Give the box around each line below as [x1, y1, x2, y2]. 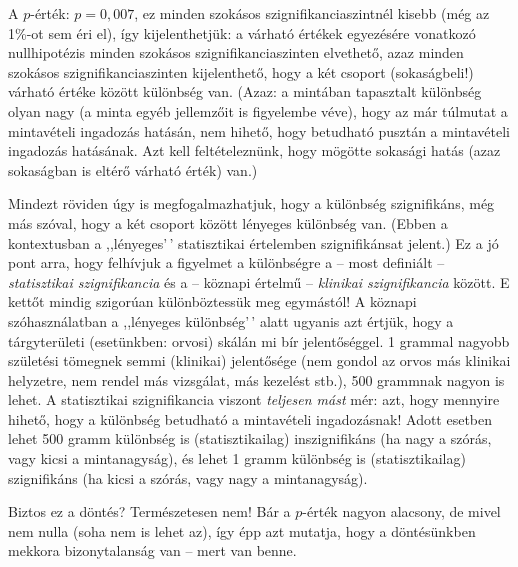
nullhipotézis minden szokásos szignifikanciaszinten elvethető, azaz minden [8, 42, 464, 63]
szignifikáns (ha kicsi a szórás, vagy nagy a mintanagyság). [8, 467, 368, 488]
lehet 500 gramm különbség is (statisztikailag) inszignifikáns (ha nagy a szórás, [8, 428, 492, 449]
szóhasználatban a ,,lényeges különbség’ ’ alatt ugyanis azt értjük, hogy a [8, 310, 454, 331]
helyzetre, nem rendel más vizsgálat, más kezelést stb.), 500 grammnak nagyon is [8, 369, 505, 390]
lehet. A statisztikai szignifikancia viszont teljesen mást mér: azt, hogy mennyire [8, 389, 500, 410]
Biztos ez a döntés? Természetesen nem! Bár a [8, 501, 291, 522]
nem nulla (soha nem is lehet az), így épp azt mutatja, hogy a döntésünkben [8, 520, 476, 541]
